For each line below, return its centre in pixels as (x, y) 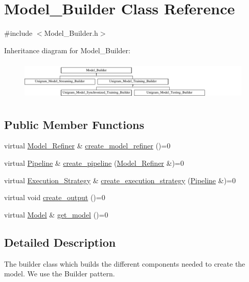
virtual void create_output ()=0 (55, 197)
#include (18, 33)
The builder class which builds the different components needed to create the (125, 263)
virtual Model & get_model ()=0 (56, 214)
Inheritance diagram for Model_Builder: (67, 50)
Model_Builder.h (71, 33)
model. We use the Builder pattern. (60, 274)
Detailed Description (60, 242)
